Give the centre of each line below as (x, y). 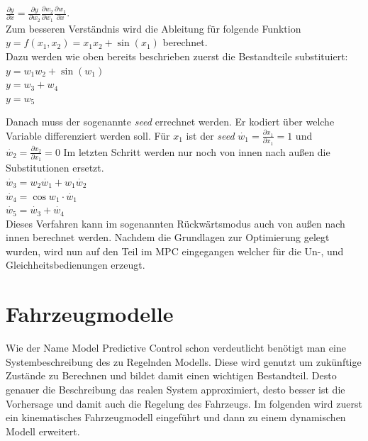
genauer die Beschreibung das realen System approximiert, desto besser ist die (175, 389)
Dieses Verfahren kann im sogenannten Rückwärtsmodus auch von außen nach (175, 223)
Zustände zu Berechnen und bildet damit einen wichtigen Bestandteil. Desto (171, 375)
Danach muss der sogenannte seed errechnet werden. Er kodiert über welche (170, 122)
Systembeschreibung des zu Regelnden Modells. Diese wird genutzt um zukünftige (184, 361)
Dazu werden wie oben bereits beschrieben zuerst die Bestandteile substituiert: (177, 56)
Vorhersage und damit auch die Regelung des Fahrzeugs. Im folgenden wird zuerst (184, 403)
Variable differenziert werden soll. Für (88, 135)
